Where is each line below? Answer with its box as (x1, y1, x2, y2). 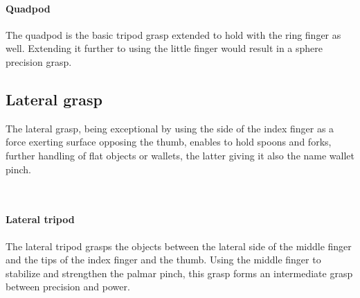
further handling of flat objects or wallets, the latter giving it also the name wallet (6, 148, 355, 162)
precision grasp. (6, 54, 72, 69)
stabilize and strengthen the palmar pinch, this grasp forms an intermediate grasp (6, 265, 353, 280)
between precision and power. (6, 279, 130, 294)
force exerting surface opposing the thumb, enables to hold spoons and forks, (6, 134, 332, 149)
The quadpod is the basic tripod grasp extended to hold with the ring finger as (6, 27, 341, 42)
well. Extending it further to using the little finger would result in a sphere (6, 41, 323, 55)
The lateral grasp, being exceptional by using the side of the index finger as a (6, 121, 334, 135)
